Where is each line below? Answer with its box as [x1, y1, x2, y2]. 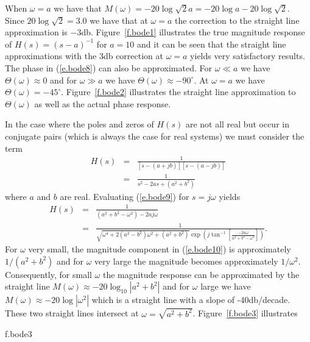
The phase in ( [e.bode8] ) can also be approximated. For [5, 61, 212, 74]
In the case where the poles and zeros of [5, 118, 154, 130]
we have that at [90, 13, 148, 26]
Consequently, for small [5, 268, 92, 280]
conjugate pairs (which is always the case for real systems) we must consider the [5, 129, 305, 142]
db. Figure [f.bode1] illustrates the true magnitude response [81, 26, 305, 38]
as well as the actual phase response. [34, 97, 171, 110]
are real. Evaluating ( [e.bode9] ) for [60, 190, 189, 202]
